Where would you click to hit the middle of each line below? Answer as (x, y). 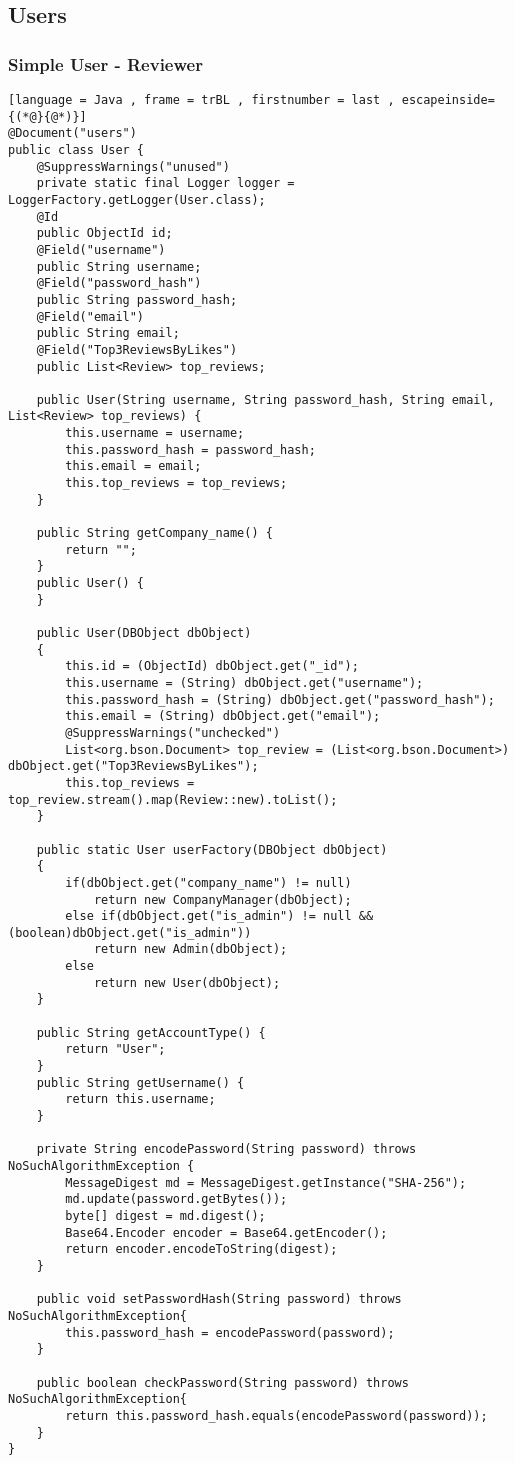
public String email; (108, 333)
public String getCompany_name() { (154, 533)
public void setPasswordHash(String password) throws (219, 1299)
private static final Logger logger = (165, 183)
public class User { (76, 149)
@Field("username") (101, 249)
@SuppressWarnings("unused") (133, 166)
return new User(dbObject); (187, 982)
